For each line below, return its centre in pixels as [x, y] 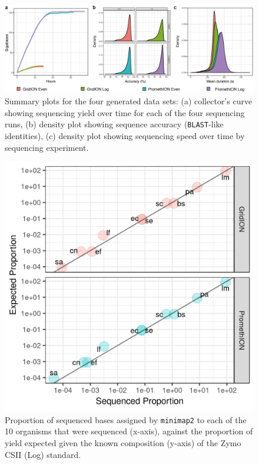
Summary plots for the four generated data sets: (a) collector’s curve [129, 101]
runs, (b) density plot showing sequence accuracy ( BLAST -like [114, 124]
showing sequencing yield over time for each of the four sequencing [125, 112]
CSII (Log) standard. [43, 454]
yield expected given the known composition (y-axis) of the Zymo [123, 442]
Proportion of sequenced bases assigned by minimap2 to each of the [126, 419]
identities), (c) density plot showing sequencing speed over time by [125, 135]
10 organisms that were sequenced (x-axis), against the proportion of [129, 431]
